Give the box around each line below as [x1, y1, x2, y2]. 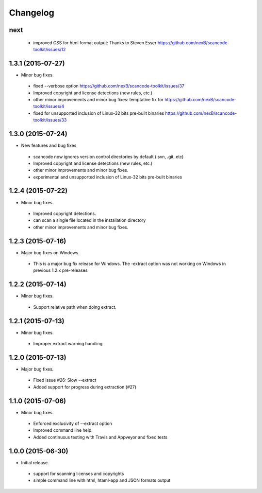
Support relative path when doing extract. [33, 304, 116, 310]
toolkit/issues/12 [33, 46, 66, 52]
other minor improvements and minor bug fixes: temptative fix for [33, 97, 164, 103]
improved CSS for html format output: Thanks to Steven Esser [33, 39, 157, 46]
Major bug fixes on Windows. [21, 249, 80, 255]
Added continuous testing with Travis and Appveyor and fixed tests [33, 434, 167, 440]
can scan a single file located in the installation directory [33, 217, 146, 223]
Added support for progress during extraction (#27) [33, 384, 137, 390]
